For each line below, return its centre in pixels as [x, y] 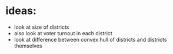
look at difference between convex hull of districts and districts [90, 39]
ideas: [21, 11]
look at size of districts [41, 27]
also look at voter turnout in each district [63, 33]
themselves [28, 46]
